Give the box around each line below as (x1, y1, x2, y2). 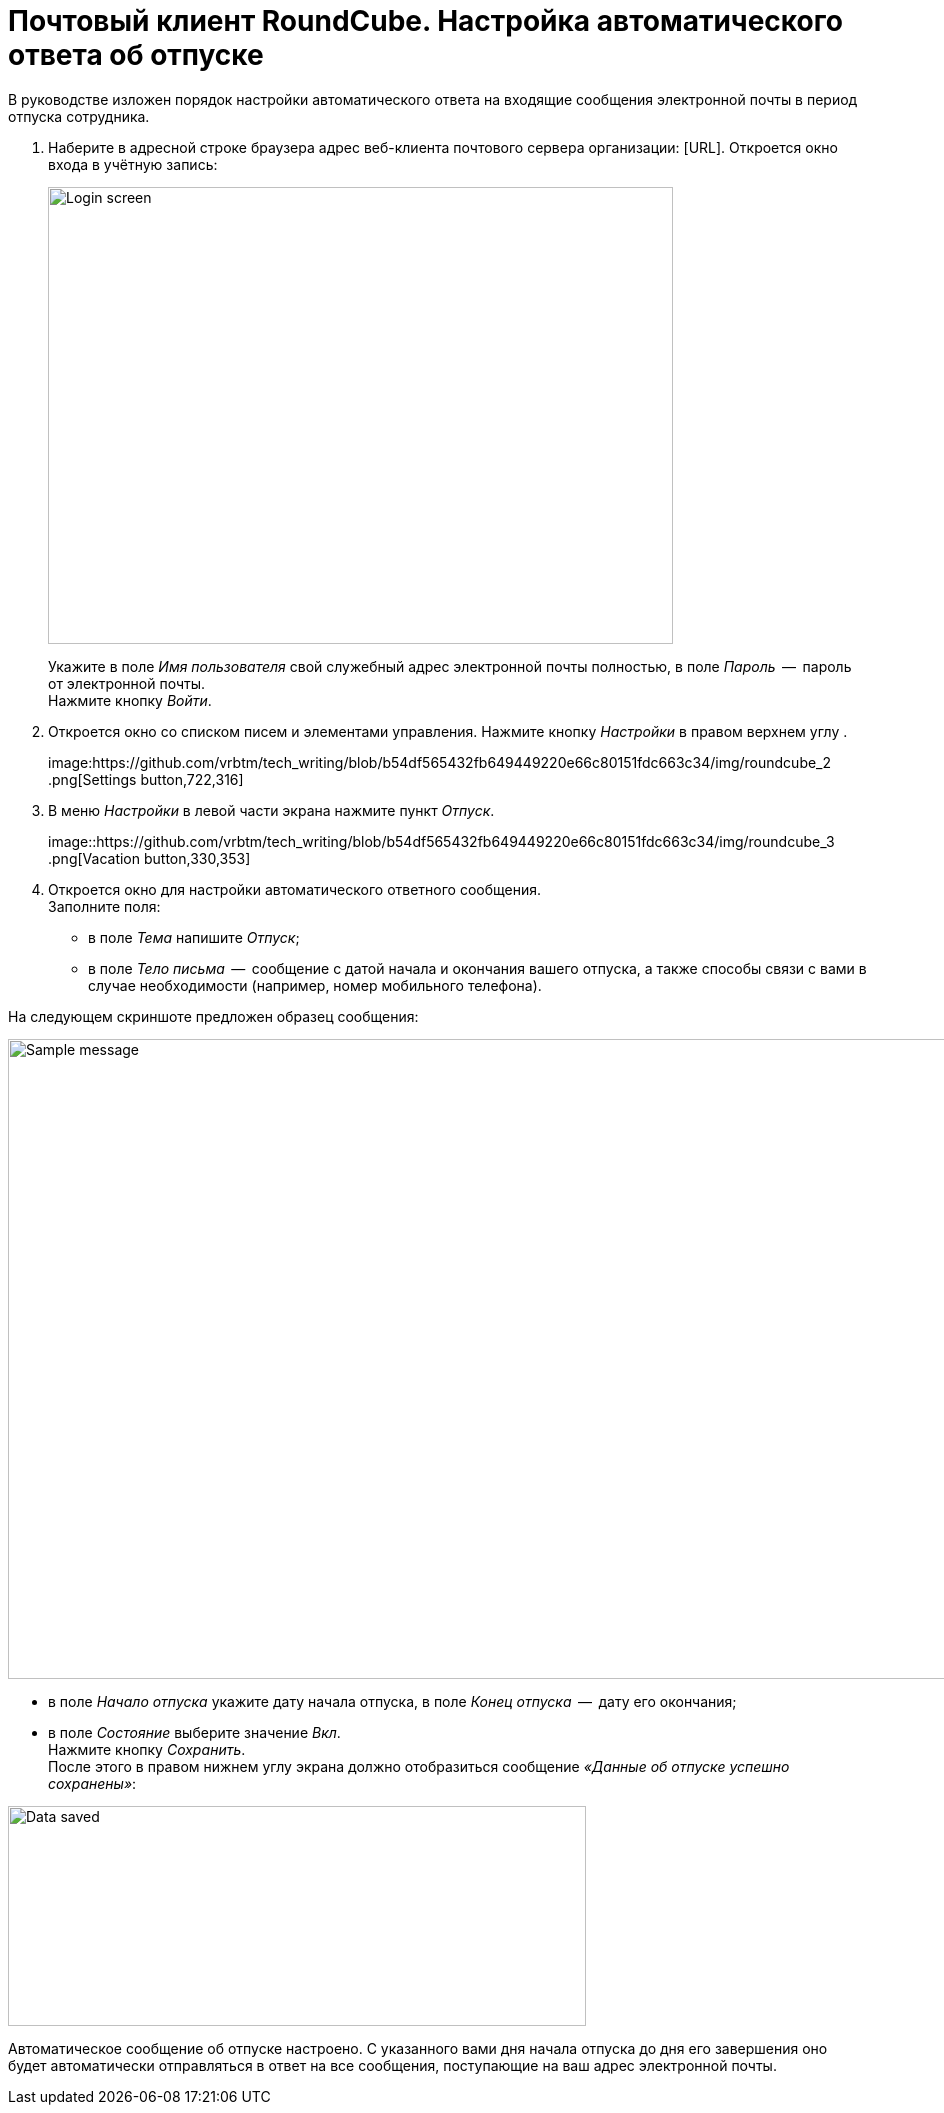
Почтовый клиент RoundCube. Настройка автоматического (8, 4, 843, 38)
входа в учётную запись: (48, 155, 218, 173)
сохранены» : (48, 1774, 137, 1792)
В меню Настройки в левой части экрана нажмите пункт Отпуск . (48, 801, 495, 819)
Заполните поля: (48, 897, 161, 915)
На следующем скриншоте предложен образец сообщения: (8, 1007, 419, 1025)
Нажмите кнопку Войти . (48, 691, 212, 709)
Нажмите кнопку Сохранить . (48, 1740, 246, 1758)
